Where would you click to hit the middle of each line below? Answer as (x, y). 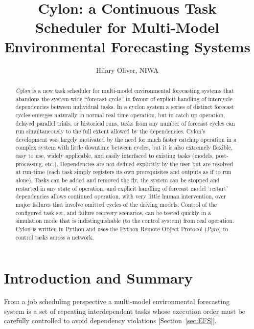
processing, (29, 164)
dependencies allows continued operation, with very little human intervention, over (121, 196)
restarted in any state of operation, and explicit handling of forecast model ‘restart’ (122, 188)
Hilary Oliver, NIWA (127, 70)
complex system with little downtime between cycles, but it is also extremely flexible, (124, 147)
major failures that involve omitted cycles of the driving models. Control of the (116, 205)
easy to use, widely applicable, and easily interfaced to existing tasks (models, (115, 156)
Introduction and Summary (98, 278)
